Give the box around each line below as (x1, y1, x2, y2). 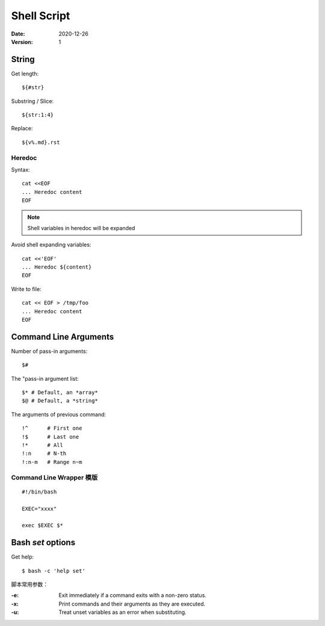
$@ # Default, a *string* (22, 398, 99, 404)
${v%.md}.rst (22, 139, 60, 146)
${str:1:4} (22, 111, 54, 119)
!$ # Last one (22, 433, 79, 440)
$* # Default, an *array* (22, 389, 99, 396)
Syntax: (11, 166, 30, 173)
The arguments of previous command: (11, 410, 107, 418)
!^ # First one (22, 425, 82, 432)
